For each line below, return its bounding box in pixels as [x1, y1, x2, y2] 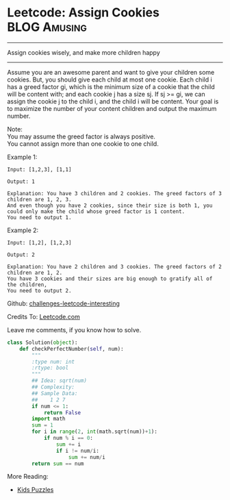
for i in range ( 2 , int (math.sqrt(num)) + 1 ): [31, 428, 157, 436]
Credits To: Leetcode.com [7, 312, 80, 321]
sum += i [55, 440, 81, 448]
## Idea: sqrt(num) [31, 377, 88, 384]
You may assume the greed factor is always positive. [7, 132, 156, 140]
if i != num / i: [55, 447, 99, 454]
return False [43, 409, 81, 416]
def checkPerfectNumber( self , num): [19, 345, 125, 352]
